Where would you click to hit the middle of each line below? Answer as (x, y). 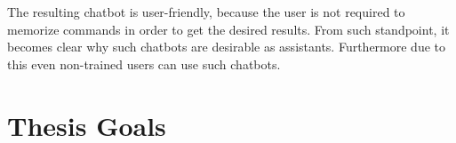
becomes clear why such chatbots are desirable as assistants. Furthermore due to (227, 47)
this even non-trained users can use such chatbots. (144, 64)
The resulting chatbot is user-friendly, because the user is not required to (206, 12)
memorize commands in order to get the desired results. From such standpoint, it (228, 29)
